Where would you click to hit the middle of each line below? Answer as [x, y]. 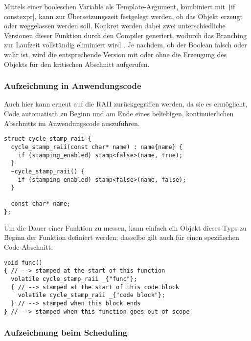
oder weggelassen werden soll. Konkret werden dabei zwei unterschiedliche [115, 26]
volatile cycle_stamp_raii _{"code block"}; [91, 295]
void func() [23, 263]
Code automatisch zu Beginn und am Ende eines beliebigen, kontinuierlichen [119, 114]
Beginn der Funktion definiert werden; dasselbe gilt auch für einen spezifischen [122, 237]
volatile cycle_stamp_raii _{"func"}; [74, 279]
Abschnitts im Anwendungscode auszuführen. [72, 123]
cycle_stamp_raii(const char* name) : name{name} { [97, 147]
